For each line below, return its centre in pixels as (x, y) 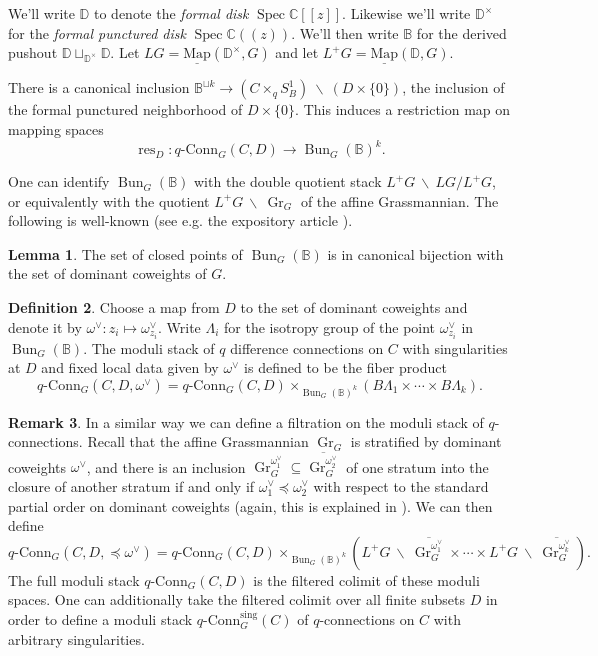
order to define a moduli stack (100, 619)
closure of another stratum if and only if (131, 486)
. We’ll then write (345, 32)
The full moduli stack (74, 579)
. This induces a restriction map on (403, 109)
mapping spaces (56, 129)
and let (297, 52)
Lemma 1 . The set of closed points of (125, 253)
